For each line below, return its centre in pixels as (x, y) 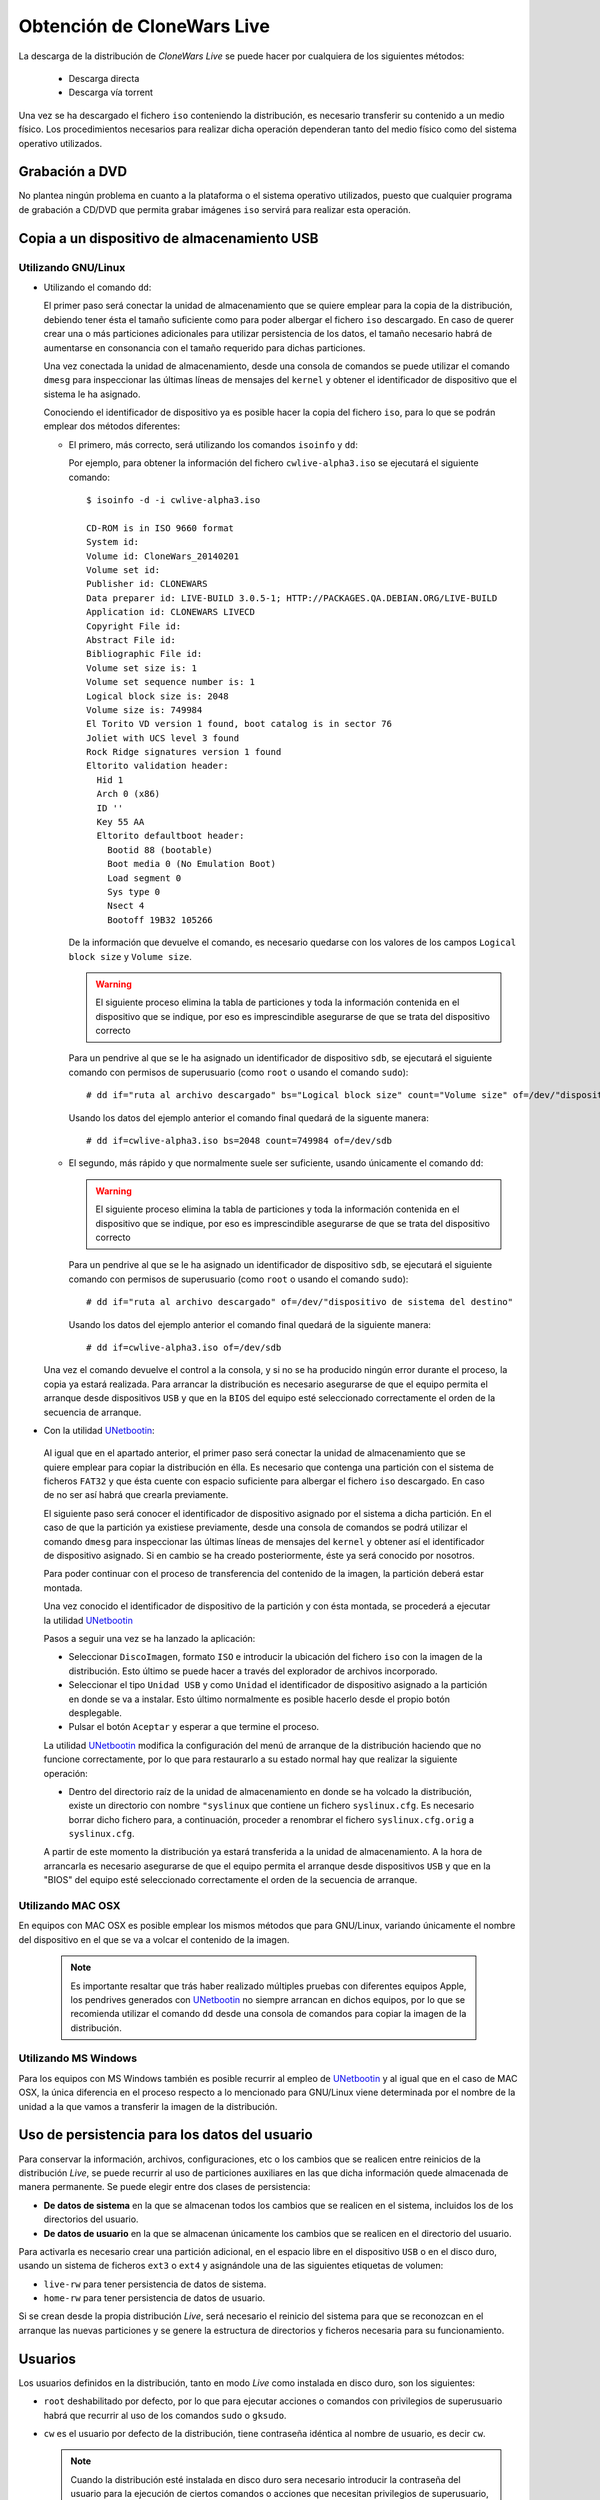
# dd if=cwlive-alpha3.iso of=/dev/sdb (184, 1347)
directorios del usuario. (91, 2219)
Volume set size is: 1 (142, 668)
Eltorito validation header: (157, 766)
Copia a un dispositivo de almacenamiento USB (168, 238)
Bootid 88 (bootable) (160, 849)
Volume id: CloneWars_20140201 (163, 556)
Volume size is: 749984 (144, 709)
